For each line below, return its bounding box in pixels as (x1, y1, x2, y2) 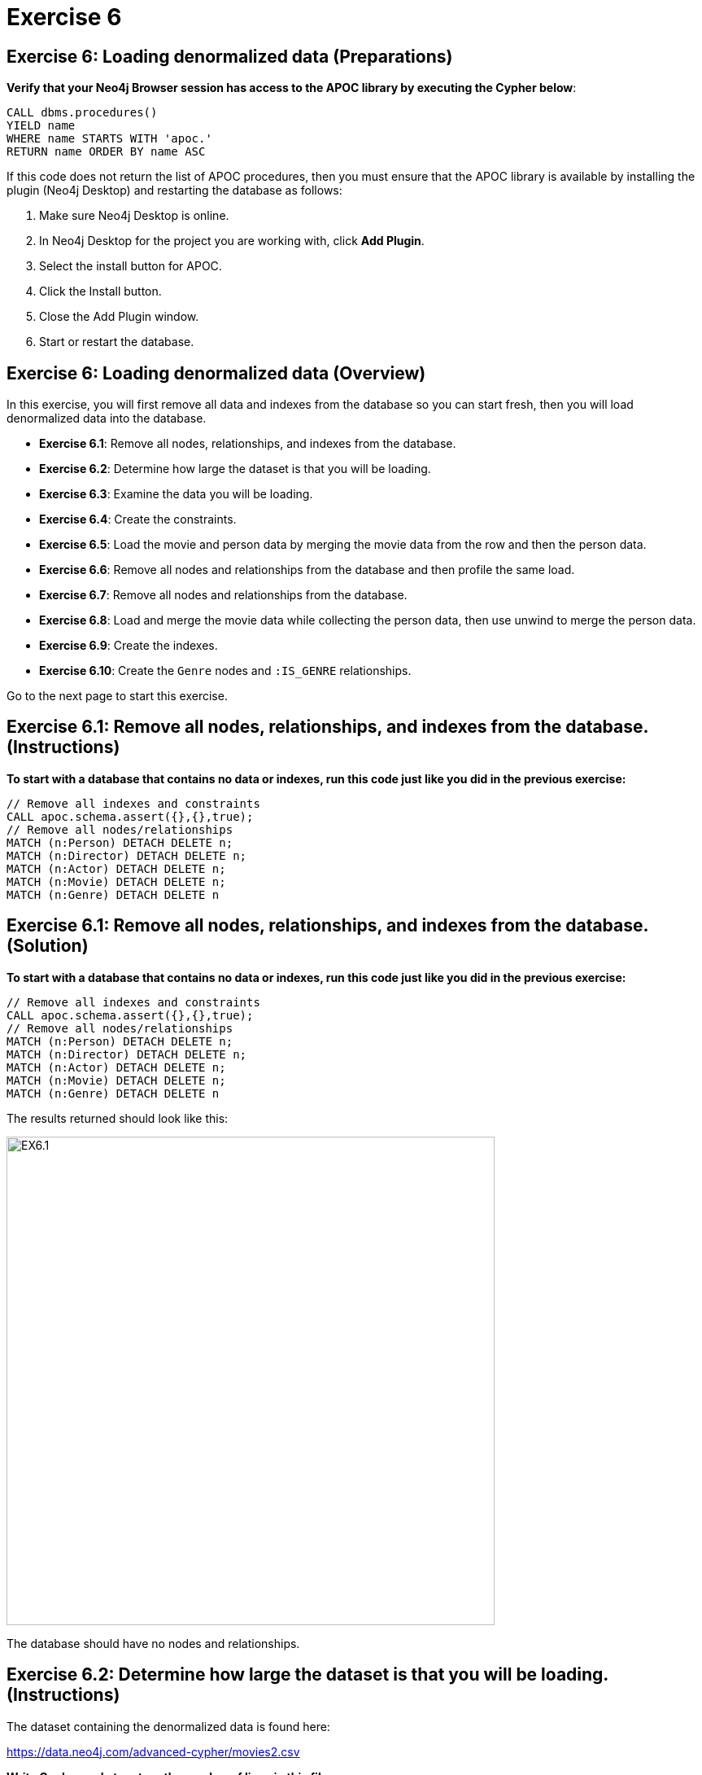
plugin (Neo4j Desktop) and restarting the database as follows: (7, 183, 342, 198)
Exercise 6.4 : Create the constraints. (39, 512, 237, 527)
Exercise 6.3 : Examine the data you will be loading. (39, 487, 313, 502)
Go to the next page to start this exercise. (7, 689, 228, 703)
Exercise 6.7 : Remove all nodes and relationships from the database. (39, 588, 408, 603)
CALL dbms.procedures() (7, 106, 158, 120)
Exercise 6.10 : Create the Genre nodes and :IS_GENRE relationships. (39, 664, 412, 678)
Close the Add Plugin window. (39, 309, 199, 324)
